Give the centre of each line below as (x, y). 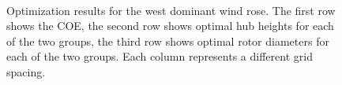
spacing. (26, 71)
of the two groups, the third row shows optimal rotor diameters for (168, 41)
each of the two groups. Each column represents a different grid (160, 56)
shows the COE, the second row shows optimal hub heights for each (170, 26)
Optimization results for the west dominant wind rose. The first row (171, 10)
